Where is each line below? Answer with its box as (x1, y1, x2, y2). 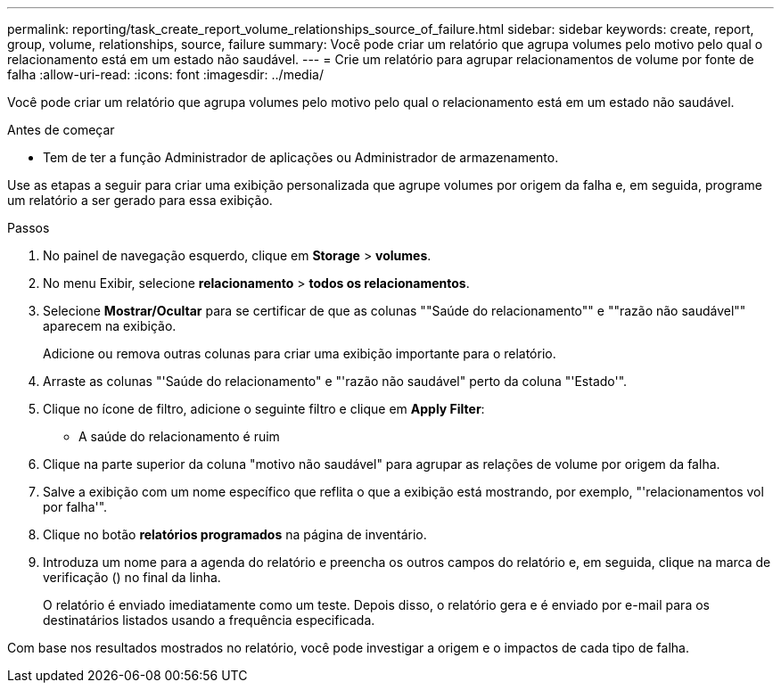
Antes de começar (7, 122, 115, 137)
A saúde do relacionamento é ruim (78, 429, 280, 444)
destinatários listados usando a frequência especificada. (43, 612, 375, 628)
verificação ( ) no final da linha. (43, 570, 221, 585)
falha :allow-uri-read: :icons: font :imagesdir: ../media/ (7, 67, 324, 82)
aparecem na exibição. (43, 318, 177, 333)
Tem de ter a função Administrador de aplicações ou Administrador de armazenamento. (43, 150, 559, 165)
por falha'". (43, 499, 108, 514)
